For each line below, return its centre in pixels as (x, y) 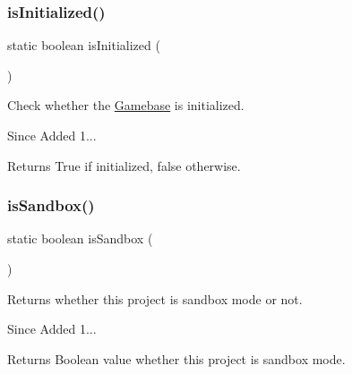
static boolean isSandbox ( (80, 238)
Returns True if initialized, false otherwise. (124, 165)
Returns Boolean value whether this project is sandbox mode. (176, 358)
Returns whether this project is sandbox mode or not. (155, 298)
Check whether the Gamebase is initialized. (126, 105)
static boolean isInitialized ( (84, 45)
